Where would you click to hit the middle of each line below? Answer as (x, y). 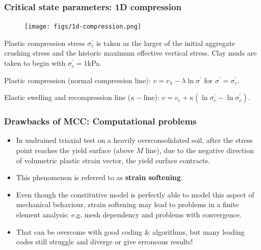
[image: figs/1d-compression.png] (83, 27)
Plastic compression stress (45, 43)
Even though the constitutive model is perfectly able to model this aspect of (135, 194)
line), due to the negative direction (200, 150)
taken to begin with (35, 63)
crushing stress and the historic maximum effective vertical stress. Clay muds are (130, 53)
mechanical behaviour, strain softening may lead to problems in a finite (127, 204)
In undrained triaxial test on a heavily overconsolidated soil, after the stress (134, 140)
